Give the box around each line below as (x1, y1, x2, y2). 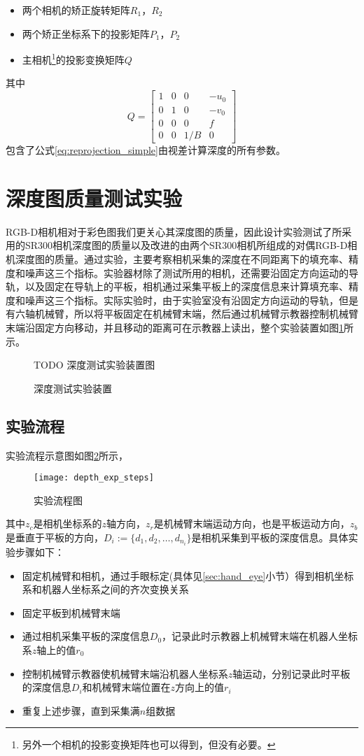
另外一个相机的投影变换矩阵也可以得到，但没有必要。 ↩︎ (22, 737, 276, 752)
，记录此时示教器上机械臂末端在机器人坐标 (162, 629, 358, 643)
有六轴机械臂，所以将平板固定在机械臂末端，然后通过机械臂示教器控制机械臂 (6, 306, 358, 321)
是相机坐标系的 (33, 516, 102, 531)
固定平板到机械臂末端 (22, 605, 120, 620)
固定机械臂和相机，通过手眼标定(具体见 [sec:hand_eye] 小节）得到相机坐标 (22, 568, 354, 583)
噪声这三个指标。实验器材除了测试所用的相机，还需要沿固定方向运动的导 (24, 265, 358, 280)
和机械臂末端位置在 (82, 680, 171, 694)
